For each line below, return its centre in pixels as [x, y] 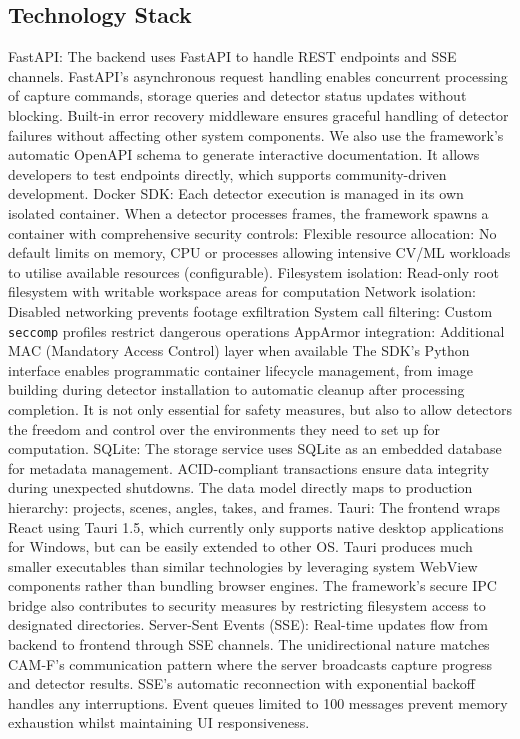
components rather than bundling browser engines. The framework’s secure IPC [252, 585]
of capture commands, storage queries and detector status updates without [237, 95]
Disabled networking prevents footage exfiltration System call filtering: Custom [250, 310]
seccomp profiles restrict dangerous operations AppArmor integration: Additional [256, 330]
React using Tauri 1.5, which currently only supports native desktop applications [256, 526]
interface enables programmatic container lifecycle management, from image [240, 369]
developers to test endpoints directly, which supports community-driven [227, 173]
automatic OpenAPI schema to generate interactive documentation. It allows [244, 154]
